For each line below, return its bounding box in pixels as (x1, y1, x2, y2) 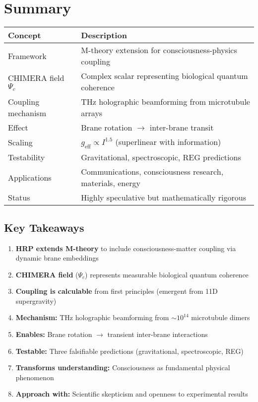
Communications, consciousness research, (81, 166, 224, 178)
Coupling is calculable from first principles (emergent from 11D (15, 286, 218, 296)
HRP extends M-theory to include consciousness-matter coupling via (15, 243, 236, 253)
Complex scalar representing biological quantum (81, 70, 248, 82)
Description (81, 29, 127, 41)
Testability (8, 151, 45, 163)
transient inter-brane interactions (107, 329, 208, 339)
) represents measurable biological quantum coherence (85, 269, 249, 279)
